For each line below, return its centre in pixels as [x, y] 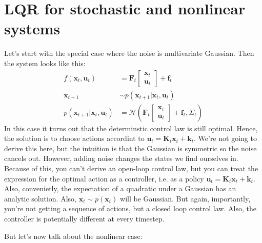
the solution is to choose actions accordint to [74, 138]
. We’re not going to [225, 138]
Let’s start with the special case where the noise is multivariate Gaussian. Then [129, 53]
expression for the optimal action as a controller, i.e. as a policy [104, 178]
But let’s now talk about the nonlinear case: [73, 236]
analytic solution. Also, [40, 198]
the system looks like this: [45, 63]
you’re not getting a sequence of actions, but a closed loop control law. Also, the [130, 208]
